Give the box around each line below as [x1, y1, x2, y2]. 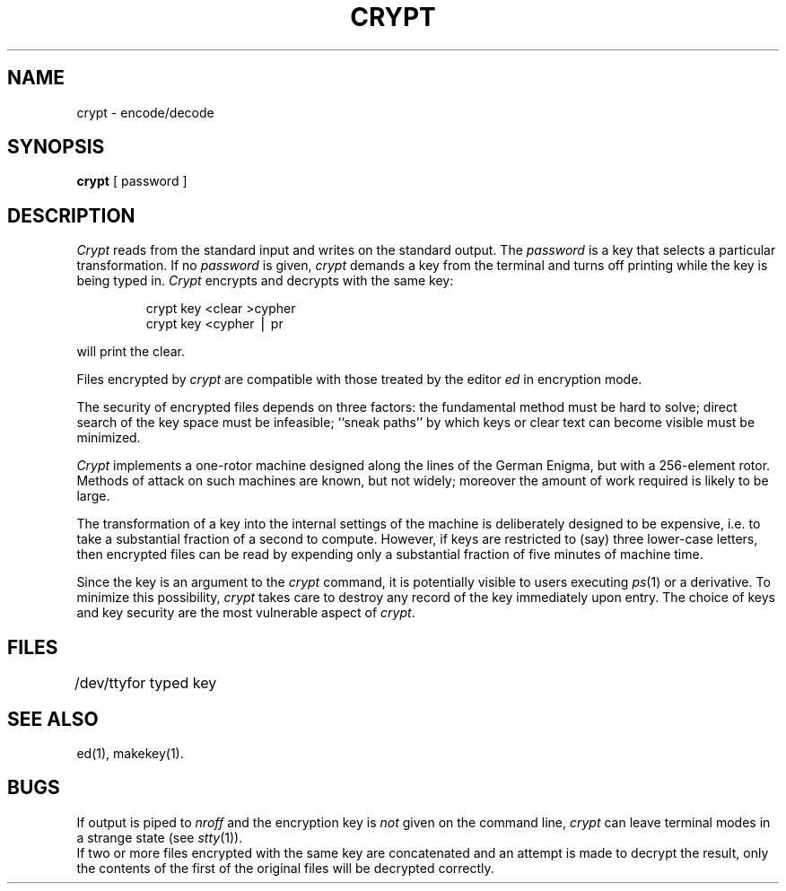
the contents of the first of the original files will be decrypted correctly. [76, 860, 494, 876]
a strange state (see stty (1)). [76, 829, 243, 845]
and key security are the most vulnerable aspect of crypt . [76, 605, 415, 621]
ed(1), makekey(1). [76, 745, 184, 761]
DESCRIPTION [7, 204, 135, 227]
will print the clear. [76, 344, 186, 360]
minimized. [76, 430, 141, 446]
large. [76, 488, 110, 504]
